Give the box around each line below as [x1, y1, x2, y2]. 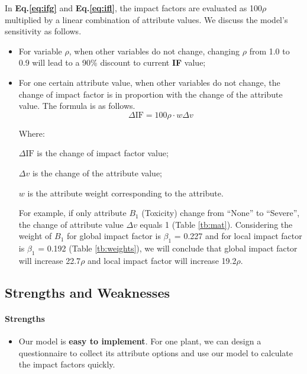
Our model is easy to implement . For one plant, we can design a [18, 335, 261, 347]
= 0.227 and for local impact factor [174, 230, 302, 242]
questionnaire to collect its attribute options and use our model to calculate [18, 346, 293, 359]
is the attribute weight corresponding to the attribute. [27, 186, 224, 199]
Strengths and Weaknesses [5, 283, 170, 301]
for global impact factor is [67, 230, 161, 242]
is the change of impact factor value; [37, 147, 169, 159]
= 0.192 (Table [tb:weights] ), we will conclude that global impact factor [38, 242, 298, 254]
